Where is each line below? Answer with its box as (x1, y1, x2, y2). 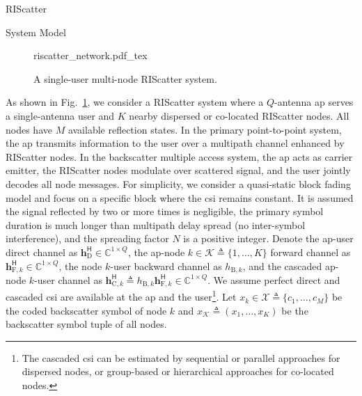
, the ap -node (127, 244, 185, 259)
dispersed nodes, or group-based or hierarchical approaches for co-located (22, 364, 334, 379)
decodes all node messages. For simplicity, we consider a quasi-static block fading (6, 176, 351, 191)
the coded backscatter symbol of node (6, 303, 167, 317)
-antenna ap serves (274, 95, 354, 109)
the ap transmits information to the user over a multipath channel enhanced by (6, 136, 345, 150)
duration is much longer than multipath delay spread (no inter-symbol (6, 217, 306, 232)
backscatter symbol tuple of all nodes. (6, 317, 167, 331)
